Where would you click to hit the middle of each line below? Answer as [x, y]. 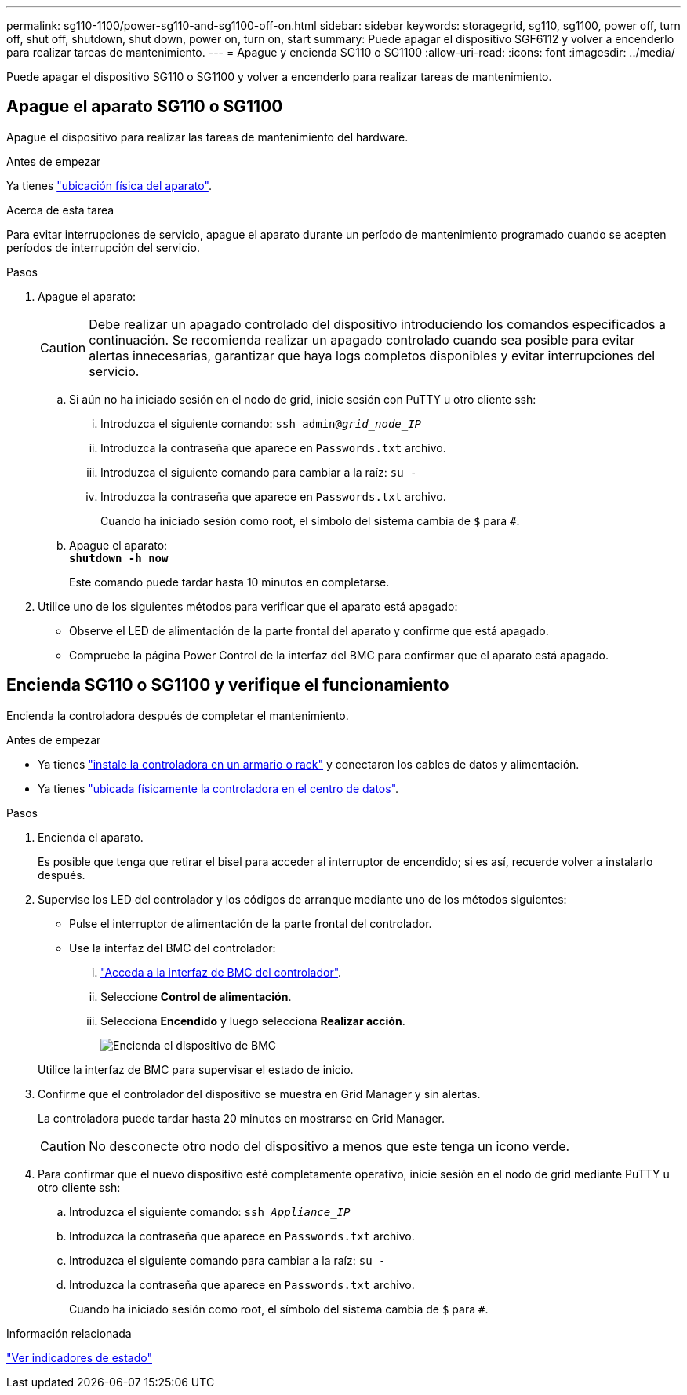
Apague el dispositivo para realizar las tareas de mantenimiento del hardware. [207, 137]
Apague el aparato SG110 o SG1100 [145, 107]
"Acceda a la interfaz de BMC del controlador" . [221, 972]
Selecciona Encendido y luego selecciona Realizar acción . [253, 1021]
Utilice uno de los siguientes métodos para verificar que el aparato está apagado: [248, 606]
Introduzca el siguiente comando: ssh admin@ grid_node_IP [261, 423]
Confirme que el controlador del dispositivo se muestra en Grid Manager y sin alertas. [259, 1094]
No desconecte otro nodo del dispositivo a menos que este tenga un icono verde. [329, 1146]
